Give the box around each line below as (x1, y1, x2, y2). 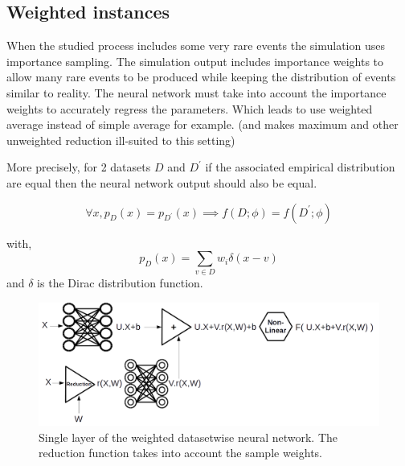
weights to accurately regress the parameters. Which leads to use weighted (6, 100, 373, 117)
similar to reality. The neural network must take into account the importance (6, 84, 387, 101)
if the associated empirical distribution (205, 159, 395, 175)
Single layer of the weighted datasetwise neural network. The (39, 428, 338, 445)
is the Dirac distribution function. (37, 274, 203, 291)
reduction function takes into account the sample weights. (39, 444, 322, 461)
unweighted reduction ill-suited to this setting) (6, 131, 235, 148)
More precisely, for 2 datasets (6, 159, 151, 175)
